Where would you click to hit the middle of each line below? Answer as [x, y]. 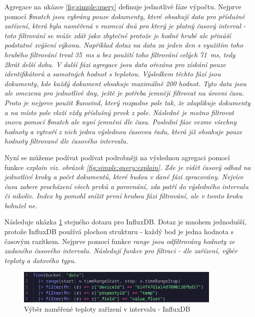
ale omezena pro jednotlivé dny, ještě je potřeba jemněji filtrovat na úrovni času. [124, 93]
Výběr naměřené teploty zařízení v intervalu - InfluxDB [107, 309]
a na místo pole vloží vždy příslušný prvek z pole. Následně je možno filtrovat [119, 112]
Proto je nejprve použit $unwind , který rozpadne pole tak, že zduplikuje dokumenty [127, 102]
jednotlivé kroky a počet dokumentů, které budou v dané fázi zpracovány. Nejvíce [124, 177]
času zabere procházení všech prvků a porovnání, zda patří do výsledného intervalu [127, 186]
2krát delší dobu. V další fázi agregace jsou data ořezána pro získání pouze [115, 64]
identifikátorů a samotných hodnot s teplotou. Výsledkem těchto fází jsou [113, 74]
